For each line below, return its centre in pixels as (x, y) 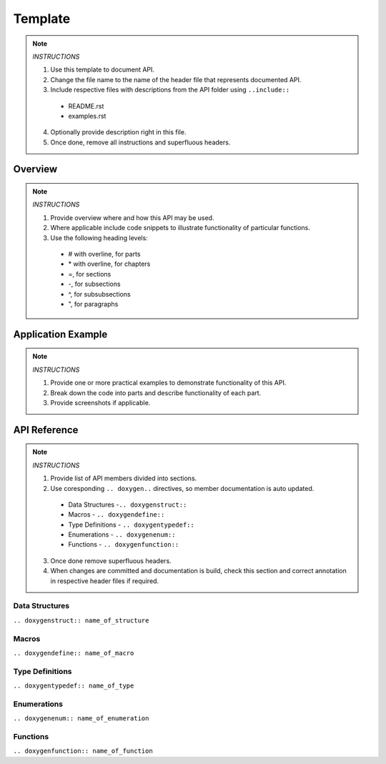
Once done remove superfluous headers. (111, 560)
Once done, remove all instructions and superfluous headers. (140, 142)
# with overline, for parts (104, 254)
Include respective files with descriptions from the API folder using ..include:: (170, 90)
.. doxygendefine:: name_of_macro (74, 653)
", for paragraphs (93, 304)
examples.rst (87, 116)
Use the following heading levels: (99, 238)
